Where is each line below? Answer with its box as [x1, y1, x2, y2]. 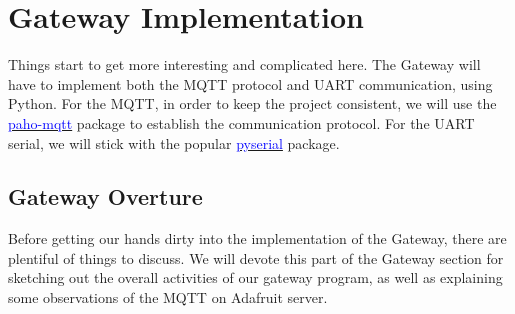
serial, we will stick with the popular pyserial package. [8, 132, 340, 153]
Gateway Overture [8, 181, 203, 212]
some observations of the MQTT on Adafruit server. [8, 287, 328, 308]
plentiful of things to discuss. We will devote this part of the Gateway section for [8, 247, 504, 268]
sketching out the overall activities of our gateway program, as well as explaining [8, 267, 503, 288]
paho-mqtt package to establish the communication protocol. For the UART [8, 112, 475, 133]
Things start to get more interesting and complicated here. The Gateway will [8, 54, 481, 75]
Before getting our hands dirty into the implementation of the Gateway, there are [8, 228, 507, 249]
